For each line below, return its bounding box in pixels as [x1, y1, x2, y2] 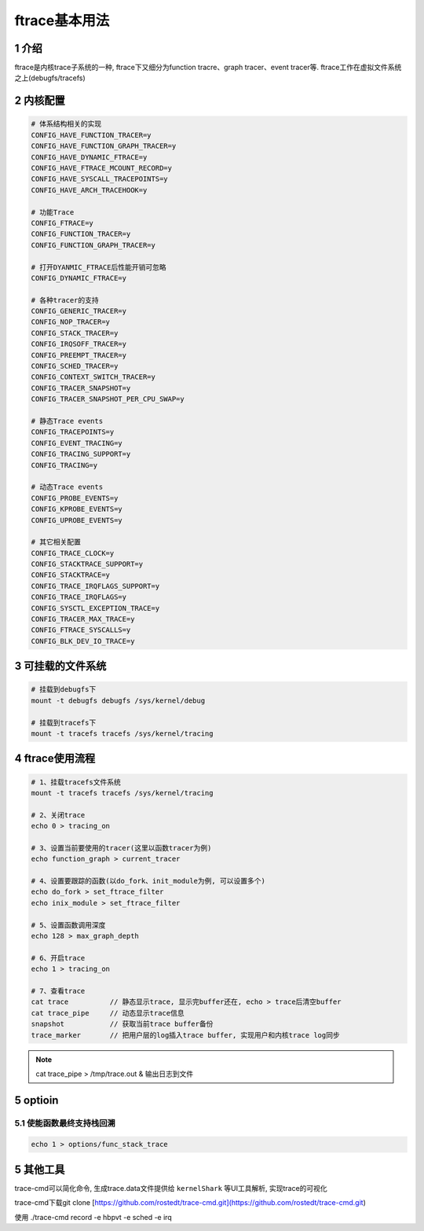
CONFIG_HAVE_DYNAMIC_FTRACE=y [31, 152, 148, 161]
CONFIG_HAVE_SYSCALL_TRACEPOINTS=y [31, 175, 168, 184]
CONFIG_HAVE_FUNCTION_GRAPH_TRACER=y [31, 141, 177, 151]
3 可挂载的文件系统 [14, 660, 107, 673]
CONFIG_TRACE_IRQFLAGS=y [31, 593, 127, 601]
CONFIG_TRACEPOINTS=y [31, 428, 115, 436]
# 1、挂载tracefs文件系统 [31, 777, 121, 786]
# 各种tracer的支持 [31, 296, 100, 304]
